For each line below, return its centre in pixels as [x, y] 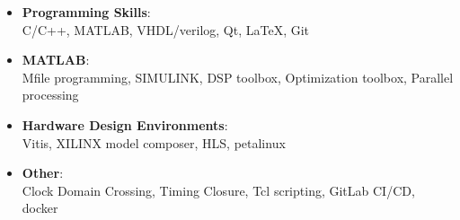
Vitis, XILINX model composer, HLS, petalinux [154, 142]
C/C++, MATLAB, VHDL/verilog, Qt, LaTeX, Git [166, 29]
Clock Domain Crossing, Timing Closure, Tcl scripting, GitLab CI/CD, [218, 190]
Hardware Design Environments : [125, 124]
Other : [43, 173]
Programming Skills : [86, 12]
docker [40, 208]
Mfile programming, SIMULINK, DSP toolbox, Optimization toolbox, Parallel [238, 77]
